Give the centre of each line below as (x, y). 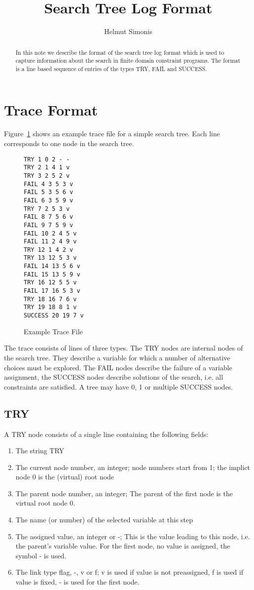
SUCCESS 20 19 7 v (54, 316)
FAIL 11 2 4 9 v (50, 242)
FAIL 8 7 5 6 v (49, 217)
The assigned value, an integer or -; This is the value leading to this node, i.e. (133, 536)
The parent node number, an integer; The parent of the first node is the (124, 493)
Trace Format (51, 110)
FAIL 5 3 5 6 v (49, 192)
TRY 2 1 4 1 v (47, 168)
